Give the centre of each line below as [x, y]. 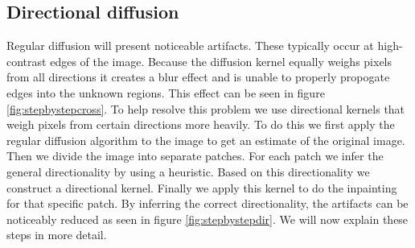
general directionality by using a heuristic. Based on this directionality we [188, 171]
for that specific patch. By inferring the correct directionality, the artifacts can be [207, 203]
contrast [27, 61]
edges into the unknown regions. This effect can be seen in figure [166, 92]
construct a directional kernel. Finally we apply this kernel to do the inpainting [202, 187]
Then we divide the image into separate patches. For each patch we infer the [195, 156]
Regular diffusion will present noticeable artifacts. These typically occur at [190, 45]
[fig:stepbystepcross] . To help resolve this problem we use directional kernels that [206, 108]
